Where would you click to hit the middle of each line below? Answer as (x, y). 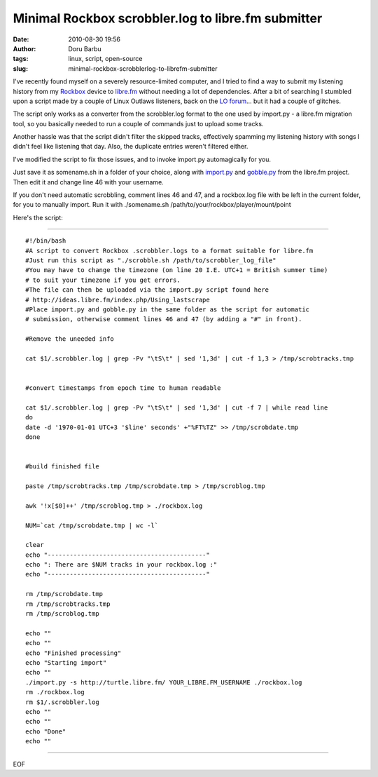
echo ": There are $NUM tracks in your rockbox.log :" (121, 565)
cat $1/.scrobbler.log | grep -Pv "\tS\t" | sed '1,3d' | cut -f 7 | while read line (177, 407)
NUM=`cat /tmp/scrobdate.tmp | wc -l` (92, 525)
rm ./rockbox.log (55, 692)
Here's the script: (38, 217)
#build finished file (62, 467)
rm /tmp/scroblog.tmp (62, 614)
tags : (21, 59)
